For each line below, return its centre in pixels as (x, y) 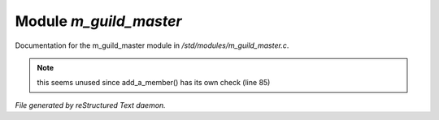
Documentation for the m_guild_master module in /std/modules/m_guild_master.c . (152, 45)
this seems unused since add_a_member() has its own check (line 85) (154, 83)
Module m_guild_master (98, 21)
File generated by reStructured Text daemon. (90, 105)
